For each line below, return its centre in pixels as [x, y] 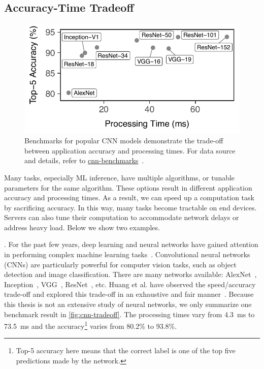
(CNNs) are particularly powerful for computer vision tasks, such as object [120, 264]
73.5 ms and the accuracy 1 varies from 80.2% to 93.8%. [91, 325]
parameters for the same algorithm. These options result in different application [128, 187]
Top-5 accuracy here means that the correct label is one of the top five [126, 350]
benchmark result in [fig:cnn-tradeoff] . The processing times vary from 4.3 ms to [129, 314]
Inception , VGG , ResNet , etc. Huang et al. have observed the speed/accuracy [130, 284]
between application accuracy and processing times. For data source [130, 150]
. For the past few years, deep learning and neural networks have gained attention [131, 244]
